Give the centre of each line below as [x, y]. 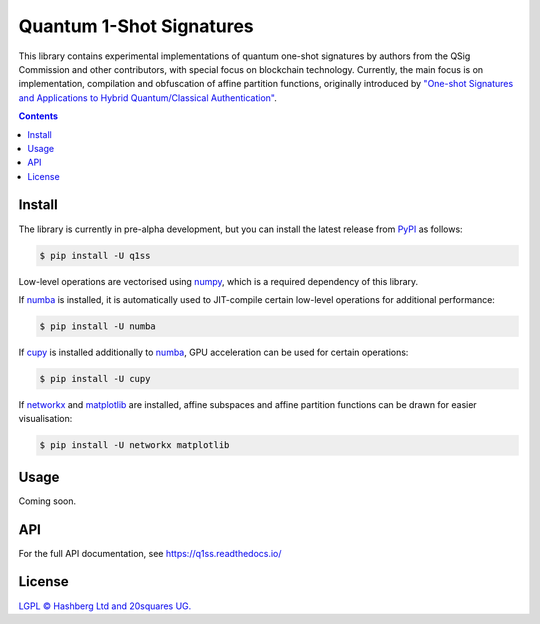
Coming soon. [47, 501]
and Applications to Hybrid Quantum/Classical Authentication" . [147, 97]
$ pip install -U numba [98, 326]
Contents [38, 116]
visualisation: [45, 419]
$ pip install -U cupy [95, 378]
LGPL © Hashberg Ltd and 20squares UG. [105, 606]
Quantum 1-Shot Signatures [136, 26]
